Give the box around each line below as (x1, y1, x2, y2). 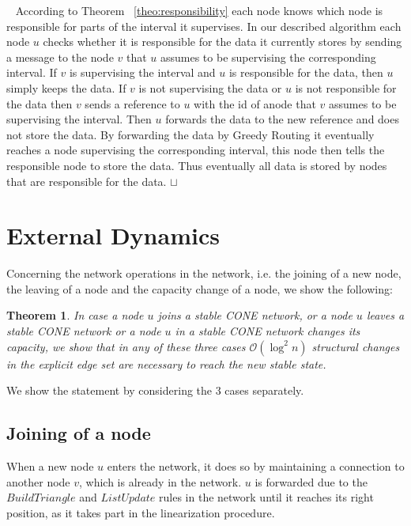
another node (6, 473, 70, 490)
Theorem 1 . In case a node (6, 307, 144, 324)
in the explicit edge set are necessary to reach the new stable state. (6, 355, 326, 372)
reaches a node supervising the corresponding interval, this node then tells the (6, 142, 385, 158)
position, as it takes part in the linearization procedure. (6, 504, 275, 520)
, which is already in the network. (79, 473, 242, 490)
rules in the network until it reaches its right (159, 489, 374, 505)
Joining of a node (6, 421, 151, 445)
